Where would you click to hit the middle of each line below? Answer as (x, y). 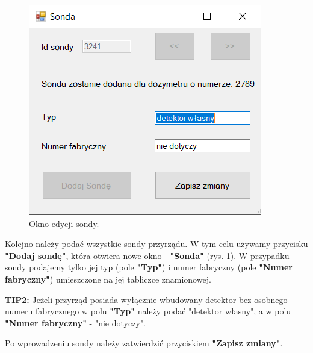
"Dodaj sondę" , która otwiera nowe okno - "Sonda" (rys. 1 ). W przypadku (147, 255)
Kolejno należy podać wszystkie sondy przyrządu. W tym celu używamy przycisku (156, 244)
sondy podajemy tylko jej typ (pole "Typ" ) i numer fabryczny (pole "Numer (149, 267)
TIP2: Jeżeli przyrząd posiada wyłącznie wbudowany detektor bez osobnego (146, 299)
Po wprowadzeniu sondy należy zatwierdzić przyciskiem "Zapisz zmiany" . (144, 343)
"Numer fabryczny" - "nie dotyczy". (75, 323)
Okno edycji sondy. (64, 223)
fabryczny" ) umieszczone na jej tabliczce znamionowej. (108, 279)
